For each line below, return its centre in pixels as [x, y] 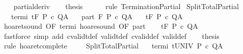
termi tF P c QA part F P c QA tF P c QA [97, 16]
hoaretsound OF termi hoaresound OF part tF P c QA [101, 26]
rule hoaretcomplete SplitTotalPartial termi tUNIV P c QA [113, 46]
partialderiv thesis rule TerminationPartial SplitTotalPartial [126, 6]
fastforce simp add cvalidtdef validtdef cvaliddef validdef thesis [112, 36]
